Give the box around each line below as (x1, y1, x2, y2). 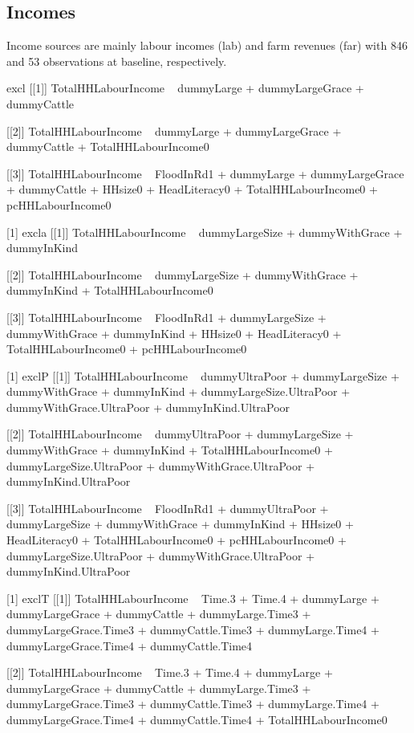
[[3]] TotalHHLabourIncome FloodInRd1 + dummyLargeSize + (6, 308, 327, 325)
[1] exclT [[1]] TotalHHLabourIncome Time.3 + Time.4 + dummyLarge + (6, 589, 379, 606)
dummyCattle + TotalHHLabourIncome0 (6, 138, 209, 155)
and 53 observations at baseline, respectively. (6, 52, 227, 69)
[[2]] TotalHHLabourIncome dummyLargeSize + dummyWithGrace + (6, 266, 359, 283)
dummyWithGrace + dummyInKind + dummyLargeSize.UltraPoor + (6, 383, 351, 400)
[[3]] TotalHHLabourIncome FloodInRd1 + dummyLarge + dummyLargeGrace (6, 165, 404, 181)
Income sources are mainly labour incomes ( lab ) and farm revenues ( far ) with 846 (6, 37, 408, 54)
